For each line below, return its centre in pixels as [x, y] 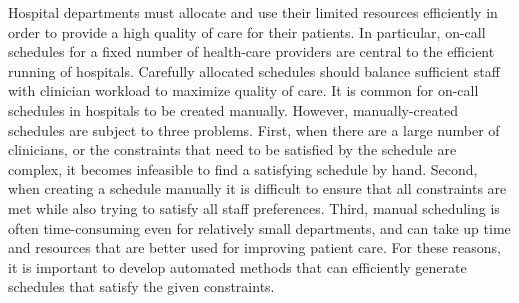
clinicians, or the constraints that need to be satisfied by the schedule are [232, 149]
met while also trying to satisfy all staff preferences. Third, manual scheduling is [254, 207]
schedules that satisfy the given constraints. [141, 286]
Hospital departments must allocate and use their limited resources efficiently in [253, 12]
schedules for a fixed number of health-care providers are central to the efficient [251, 51]
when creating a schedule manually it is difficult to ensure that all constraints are [257, 188]
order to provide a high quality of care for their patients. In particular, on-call [247, 31]
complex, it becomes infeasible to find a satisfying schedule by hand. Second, [243, 168]
